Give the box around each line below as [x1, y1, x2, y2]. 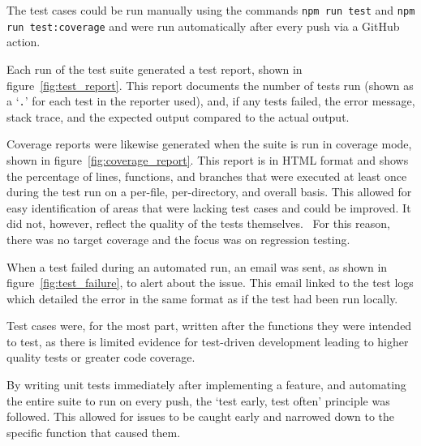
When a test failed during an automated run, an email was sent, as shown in [6, 258, 388, 275]
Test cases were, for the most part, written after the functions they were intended [6, 317, 412, 334]
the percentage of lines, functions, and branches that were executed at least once [6, 167, 407, 184]
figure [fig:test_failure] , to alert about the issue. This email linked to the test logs [6, 274, 414, 291]
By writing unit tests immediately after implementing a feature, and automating [6, 376, 406, 393]
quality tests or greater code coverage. [6, 349, 195, 366]
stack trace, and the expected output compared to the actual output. [6, 108, 350, 125]
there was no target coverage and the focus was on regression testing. [6, 230, 350, 247]
